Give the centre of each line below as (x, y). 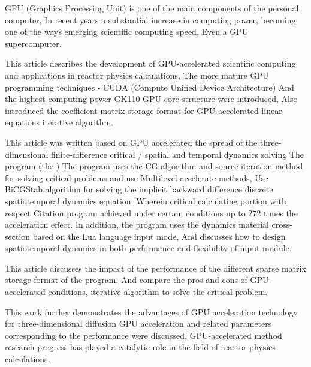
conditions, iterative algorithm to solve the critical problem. (158, 292)
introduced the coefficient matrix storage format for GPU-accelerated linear (144, 110)
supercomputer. (33, 43)
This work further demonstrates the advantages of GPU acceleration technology (151, 312)
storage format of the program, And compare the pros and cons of (126, 280)
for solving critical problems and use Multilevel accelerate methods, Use (137, 177)
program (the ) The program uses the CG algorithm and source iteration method (154, 166)
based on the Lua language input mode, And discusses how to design (159, 236)
